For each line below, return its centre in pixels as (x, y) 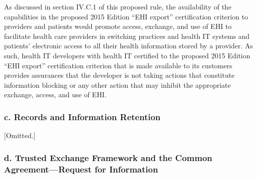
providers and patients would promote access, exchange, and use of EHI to (118, 26)
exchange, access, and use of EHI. (55, 94)
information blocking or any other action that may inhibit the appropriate (118, 85)
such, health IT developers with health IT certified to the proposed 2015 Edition (127, 55)
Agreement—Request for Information (81, 169)
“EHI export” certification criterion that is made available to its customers (118, 65)
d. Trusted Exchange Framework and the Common (108, 157)
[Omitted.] (20, 135)
